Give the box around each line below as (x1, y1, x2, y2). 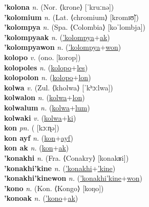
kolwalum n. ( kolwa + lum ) (4, 102, 90, 112)
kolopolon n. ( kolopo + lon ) (4, 72, 91, 83)
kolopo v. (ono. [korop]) (4, 51, 81, 62)
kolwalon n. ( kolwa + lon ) (4, 92, 85, 103)
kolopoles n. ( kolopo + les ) (4, 62, 88, 72)
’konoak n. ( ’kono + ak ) (4, 193, 78, 203)
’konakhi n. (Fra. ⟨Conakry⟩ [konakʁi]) (4, 152, 129, 163)
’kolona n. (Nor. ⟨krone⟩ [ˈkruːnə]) (4, 2, 114, 12)
